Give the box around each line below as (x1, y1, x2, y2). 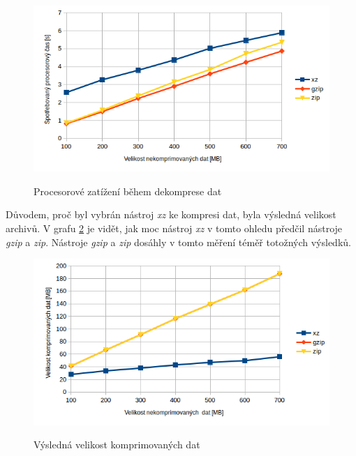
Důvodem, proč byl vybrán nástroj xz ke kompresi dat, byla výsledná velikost (6, 207, 336, 222)
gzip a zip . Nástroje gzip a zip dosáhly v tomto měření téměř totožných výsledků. (6, 234, 351, 249)
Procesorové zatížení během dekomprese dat (34, 183, 222, 198)
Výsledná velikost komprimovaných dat (34, 437, 200, 452)
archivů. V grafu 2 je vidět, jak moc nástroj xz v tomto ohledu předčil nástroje (6, 221, 343, 236)
